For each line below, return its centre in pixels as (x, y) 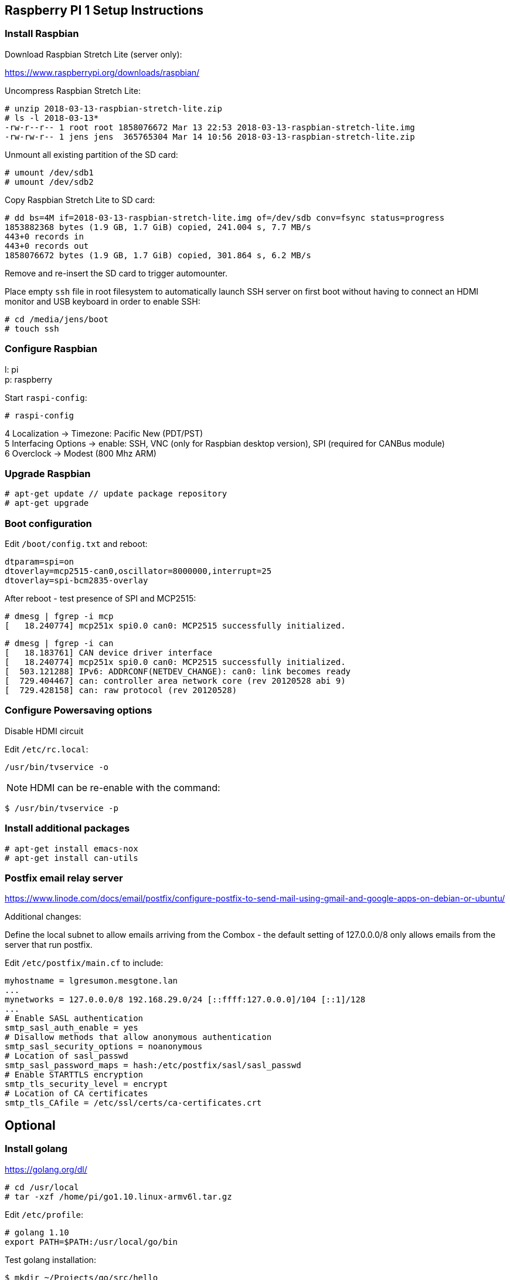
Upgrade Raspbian (48, 473)
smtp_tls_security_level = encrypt (86, 1084)
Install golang (36, 1149)
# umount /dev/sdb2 (49, 182)
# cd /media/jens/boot (57, 319)
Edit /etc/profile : (44, 1214)
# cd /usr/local (42, 1187)
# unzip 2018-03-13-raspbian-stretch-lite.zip (113, 108)
